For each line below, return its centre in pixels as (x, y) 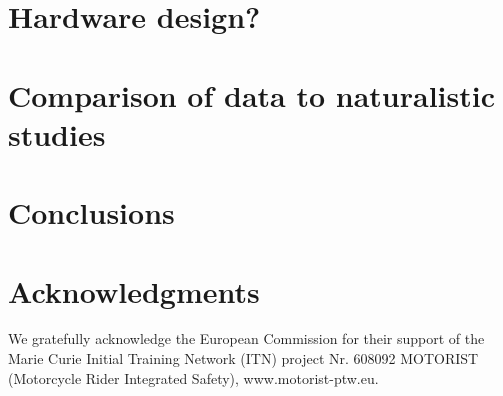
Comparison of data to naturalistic (252, 94)
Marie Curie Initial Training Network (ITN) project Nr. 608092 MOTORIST (243, 358)
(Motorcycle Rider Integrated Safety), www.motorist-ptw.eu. (193, 377)
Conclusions (91, 212)
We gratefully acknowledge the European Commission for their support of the (246, 338)
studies (57, 133)
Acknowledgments (134, 290)
